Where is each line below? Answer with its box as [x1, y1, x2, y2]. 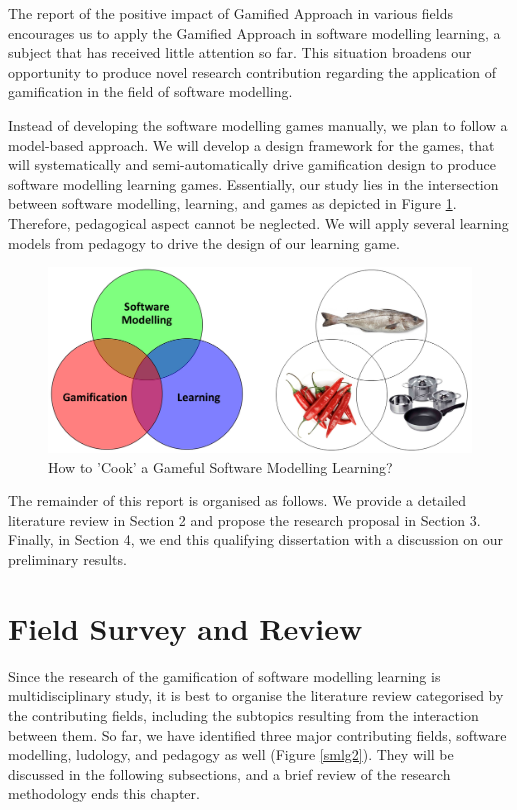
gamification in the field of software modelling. [8, 81, 293, 102]
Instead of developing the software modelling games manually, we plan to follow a [8, 114, 508, 135]
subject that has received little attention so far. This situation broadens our [8, 42, 472, 63]
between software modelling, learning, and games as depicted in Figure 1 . [8, 193, 457, 214]
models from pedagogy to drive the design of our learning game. [8, 232, 400, 253]
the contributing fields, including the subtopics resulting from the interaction [8, 704, 479, 725]
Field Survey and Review [8, 607, 363, 648]
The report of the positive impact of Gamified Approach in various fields [8, 3, 454, 23]
